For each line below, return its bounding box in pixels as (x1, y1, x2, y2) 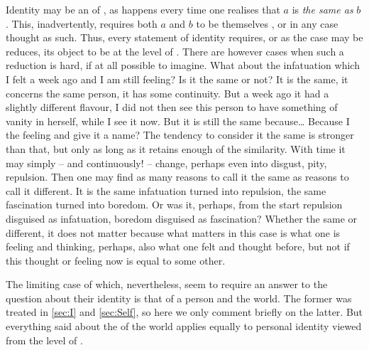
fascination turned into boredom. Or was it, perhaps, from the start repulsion (6, 197, 343, 212)
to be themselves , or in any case (196, 16, 338, 31)
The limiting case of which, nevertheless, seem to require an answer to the (6, 277, 328, 292)
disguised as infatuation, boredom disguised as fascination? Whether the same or (6, 211, 358, 226)
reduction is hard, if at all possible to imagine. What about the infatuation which (6, 58, 360, 73)
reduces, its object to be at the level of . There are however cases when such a (6, 43, 344, 58)
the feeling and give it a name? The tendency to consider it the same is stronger (6, 127, 354, 142)
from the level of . (6, 332, 83, 347)
